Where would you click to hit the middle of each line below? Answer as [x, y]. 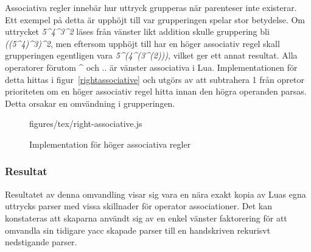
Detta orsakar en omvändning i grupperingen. [90, 103]
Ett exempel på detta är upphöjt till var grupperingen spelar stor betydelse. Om [155, 19]
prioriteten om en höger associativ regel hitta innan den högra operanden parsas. [156, 91]
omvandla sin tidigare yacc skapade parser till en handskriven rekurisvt [138, 230]
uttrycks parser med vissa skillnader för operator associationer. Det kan [138, 206]
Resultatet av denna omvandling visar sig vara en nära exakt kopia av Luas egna [155, 194]
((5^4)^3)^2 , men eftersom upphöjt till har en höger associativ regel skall [142, 43]
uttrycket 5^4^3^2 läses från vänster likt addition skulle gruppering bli [137, 31]
